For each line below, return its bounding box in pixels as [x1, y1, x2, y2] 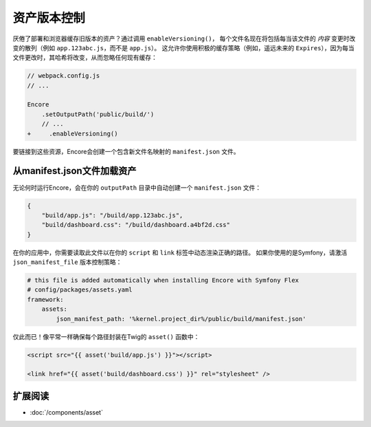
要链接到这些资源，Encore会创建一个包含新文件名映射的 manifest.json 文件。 [12, 147, 240, 155]
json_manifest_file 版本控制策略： [12, 258, 122, 266]
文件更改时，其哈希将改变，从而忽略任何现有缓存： [12, 54, 157, 62]
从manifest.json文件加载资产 [12, 165, 137, 177]
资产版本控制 [12, 10, 86, 25]
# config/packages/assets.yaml [27, 286, 133, 294]
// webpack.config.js [27, 72, 100, 80]
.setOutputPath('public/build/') [41, 110, 155, 118]
